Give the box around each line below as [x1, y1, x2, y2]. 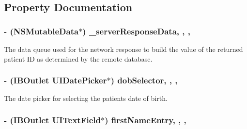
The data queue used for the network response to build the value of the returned [4, 44, 243, 54]
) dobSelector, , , [110, 74, 178, 86]
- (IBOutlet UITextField [4, 113, 101, 126]
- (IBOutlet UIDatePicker [4, 74, 107, 86]
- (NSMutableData [4, 25, 79, 37]
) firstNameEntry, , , [105, 113, 186, 126]
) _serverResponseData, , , [82, 25, 190, 37]
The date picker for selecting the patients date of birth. [4, 93, 168, 103]
